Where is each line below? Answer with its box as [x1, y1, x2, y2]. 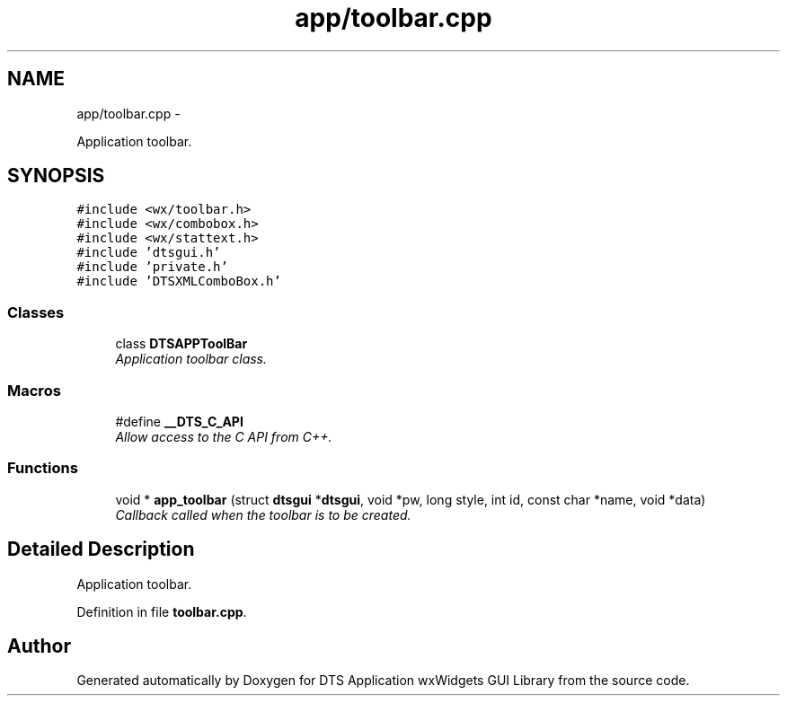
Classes [7, 303, 65, 321]
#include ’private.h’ [76, 259, 228, 275]
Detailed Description [7, 538, 195, 561]
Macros [7, 381, 61, 400]
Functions [7, 459, 78, 478]
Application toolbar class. [115, 351, 268, 367]
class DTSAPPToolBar [115, 336, 248, 352]
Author [7, 634, 71, 657]
